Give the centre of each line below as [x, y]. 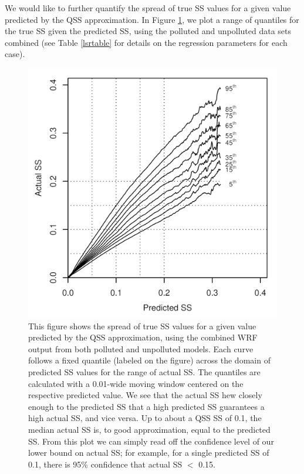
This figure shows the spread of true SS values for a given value [142, 326]
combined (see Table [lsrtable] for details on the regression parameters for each [146, 42]
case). [15, 54]
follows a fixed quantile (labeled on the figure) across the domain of [149, 360]
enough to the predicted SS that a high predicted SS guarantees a [146, 406]
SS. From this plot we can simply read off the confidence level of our [151, 441]
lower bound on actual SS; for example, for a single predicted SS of [149, 453]
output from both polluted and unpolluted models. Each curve [141, 348]
